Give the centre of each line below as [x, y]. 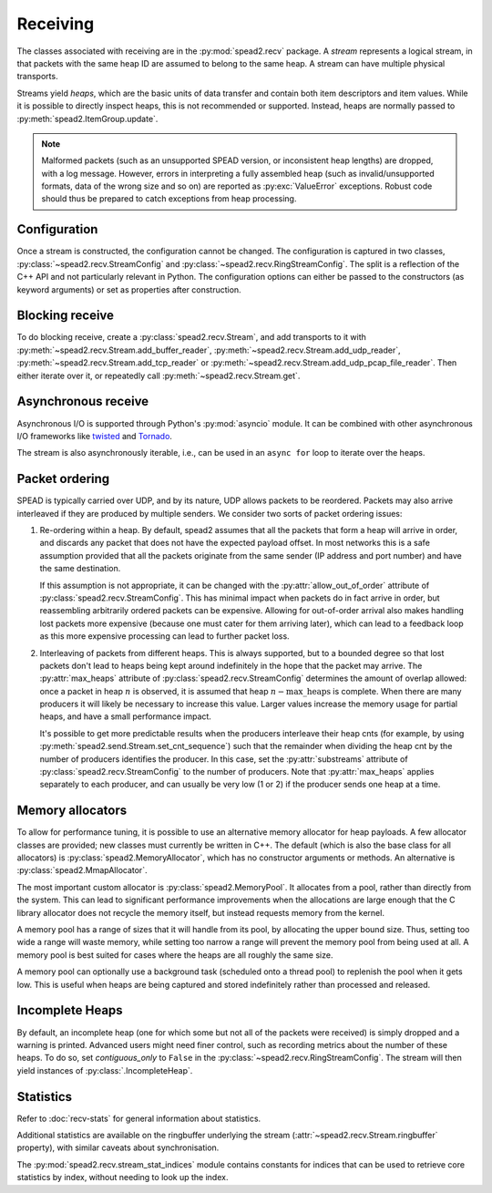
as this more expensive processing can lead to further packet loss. [165, 636]
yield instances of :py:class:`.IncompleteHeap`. [105, 1070]
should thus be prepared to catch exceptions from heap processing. [169, 199]
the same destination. [80, 569]
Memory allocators [72, 811]
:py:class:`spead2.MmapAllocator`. [82, 870]
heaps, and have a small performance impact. [125, 716]
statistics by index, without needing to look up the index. [123, 1178]
